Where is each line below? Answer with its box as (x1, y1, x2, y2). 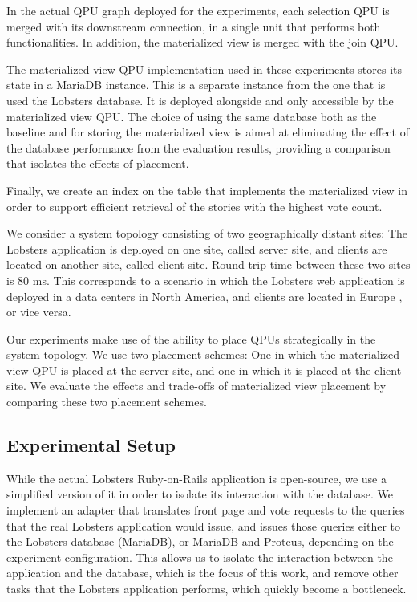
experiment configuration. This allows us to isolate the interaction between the (6, 548, 393, 565)
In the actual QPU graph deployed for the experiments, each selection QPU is (6, 2, 390, 18)
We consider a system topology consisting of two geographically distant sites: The (6, 225, 407, 242)
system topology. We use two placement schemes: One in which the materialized (6, 346, 399, 363)
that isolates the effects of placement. (6, 155, 189, 172)
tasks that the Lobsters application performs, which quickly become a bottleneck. (6, 580, 407, 597)
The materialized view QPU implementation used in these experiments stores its (6, 60, 403, 77)
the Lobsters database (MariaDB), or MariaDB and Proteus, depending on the (6, 533, 394, 550)
